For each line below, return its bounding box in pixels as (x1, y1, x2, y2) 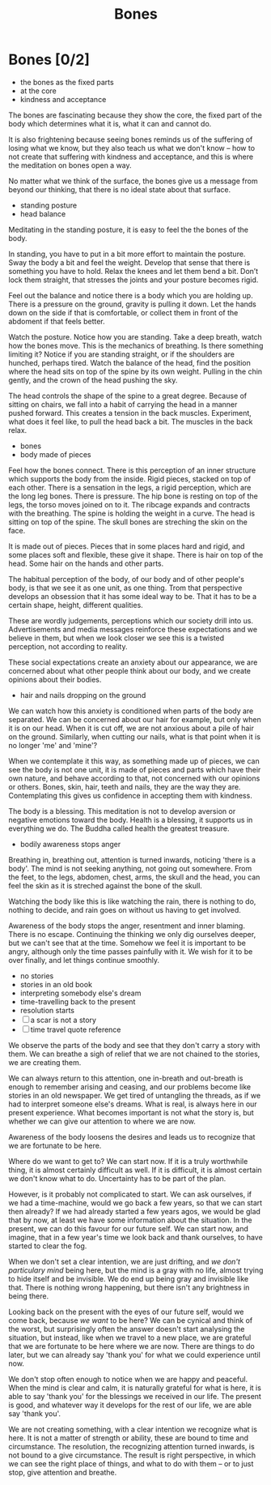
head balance (19, 208, 66, 219)
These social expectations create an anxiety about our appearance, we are (8, 657, 258, 667)
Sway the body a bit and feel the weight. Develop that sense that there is (8, 257, 251, 267)
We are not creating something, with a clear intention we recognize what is (8, 1424, 257, 1434)
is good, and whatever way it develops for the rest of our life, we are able (8, 1400, 252, 1410)
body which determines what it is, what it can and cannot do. (8, 118, 212, 128)
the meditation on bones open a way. (8, 160, 132, 170)
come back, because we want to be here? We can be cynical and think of (8, 1315, 253, 1325)
